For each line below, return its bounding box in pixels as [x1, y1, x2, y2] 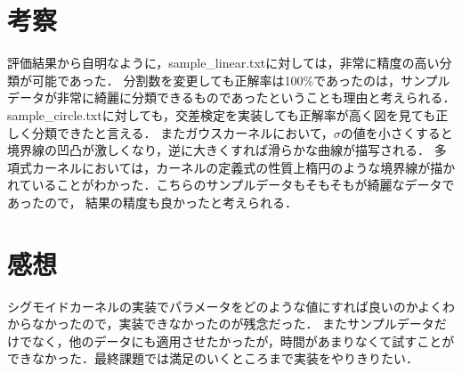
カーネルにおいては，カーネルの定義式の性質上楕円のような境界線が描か [31, 158, 456, 176]
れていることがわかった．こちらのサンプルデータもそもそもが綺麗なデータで [7, 175, 455, 194]
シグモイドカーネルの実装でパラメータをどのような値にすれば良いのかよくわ [7, 296, 456, 315]
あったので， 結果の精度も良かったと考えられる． [7, 192, 298, 211]
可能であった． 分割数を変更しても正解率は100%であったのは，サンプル [31, 70, 450, 89]
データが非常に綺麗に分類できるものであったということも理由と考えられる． [7, 88, 456, 107]
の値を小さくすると [340, 123, 453, 142]
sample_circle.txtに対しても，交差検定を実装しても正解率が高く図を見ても [7, 105, 436, 124]
